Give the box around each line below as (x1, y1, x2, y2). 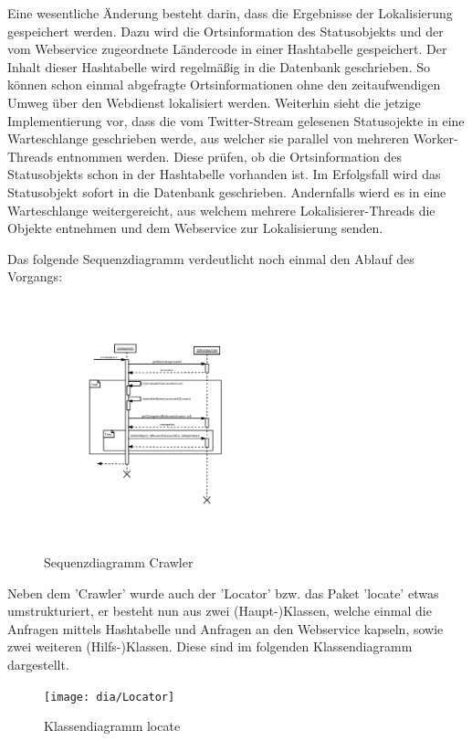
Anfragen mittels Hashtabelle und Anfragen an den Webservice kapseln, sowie (7, 619, 444, 638)
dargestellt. (7, 654, 69, 673)
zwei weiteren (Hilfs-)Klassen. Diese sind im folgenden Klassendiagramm (7, 637, 413, 656)
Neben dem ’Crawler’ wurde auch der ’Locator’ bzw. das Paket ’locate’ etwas (7, 583, 439, 602)
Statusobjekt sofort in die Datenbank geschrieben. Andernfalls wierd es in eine (7, 182, 446, 201)
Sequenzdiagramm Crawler (44, 553, 194, 572)
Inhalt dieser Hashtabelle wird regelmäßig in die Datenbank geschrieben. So (7, 57, 430, 76)
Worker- (413, 129, 458, 148)
